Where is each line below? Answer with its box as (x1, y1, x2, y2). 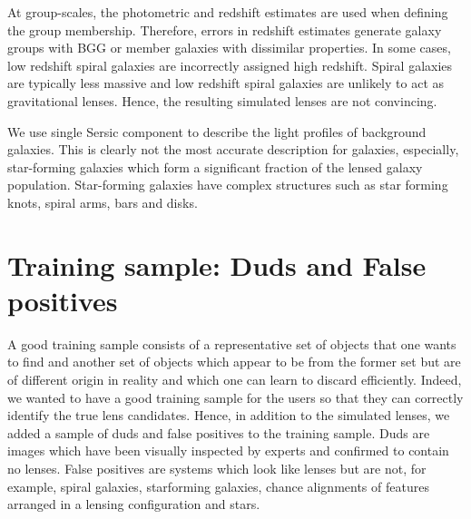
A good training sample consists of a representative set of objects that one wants (7, 334, 456, 353)
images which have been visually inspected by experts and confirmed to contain (7, 441, 449, 460)
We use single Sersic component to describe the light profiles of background (7, 122, 427, 141)
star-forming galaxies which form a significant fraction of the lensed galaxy (7, 157, 423, 176)
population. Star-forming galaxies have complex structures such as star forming (7, 175, 448, 194)
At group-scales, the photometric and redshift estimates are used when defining (7, 3, 448, 21)
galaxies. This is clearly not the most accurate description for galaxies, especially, (7, 140, 459, 159)
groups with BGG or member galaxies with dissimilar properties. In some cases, (7, 38, 451, 57)
